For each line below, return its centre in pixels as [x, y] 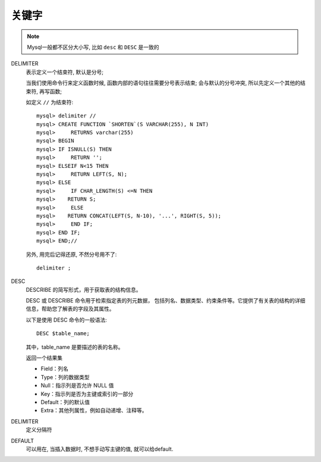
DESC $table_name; [63, 334]
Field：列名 [54, 369]
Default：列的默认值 [65, 402]
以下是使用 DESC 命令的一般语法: [66, 320]
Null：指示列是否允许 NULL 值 [77, 385]
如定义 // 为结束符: [50, 102]
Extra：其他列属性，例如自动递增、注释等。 [94, 410]
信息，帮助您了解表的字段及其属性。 [70, 309]
